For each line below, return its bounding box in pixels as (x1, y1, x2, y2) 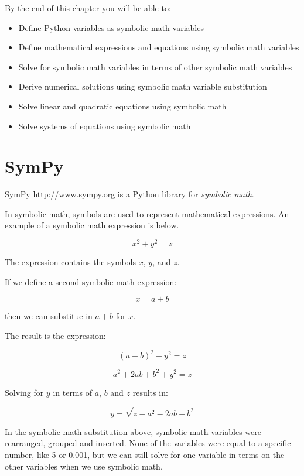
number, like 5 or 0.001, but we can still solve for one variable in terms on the (5, 448, 285, 460)
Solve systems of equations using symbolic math (18, 119, 191, 132)
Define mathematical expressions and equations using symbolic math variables (18, 41, 299, 53)
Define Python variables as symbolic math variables (18, 21, 204, 33)
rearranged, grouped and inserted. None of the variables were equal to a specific (5, 437, 291, 449)
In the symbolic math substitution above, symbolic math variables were (5, 425, 261, 437)
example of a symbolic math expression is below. (5, 219, 179, 231)
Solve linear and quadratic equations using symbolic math (18, 100, 227, 112)
